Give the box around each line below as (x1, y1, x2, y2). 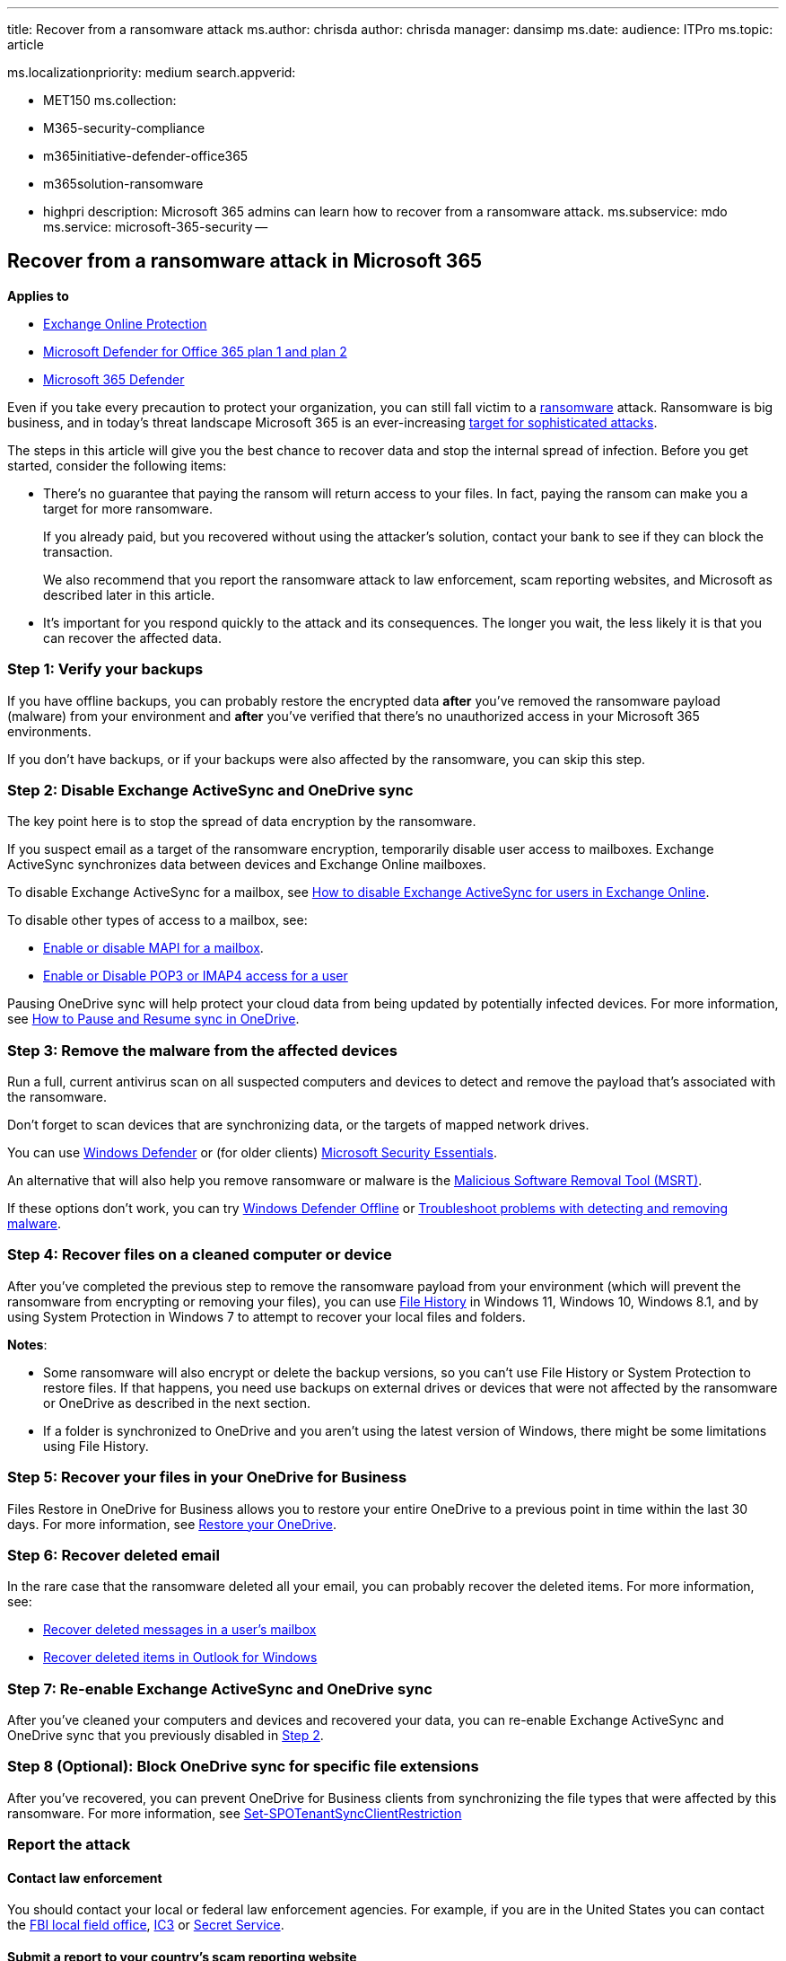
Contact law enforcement (7, 1869, 162, 1886)
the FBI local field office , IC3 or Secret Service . (7, 1917, 284, 1933)
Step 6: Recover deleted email (7, 1545, 220, 1564)
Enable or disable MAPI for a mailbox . (43, 940, 264, 956)
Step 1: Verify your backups (7, 660, 204, 679)
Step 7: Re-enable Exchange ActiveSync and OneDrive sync (7, 1679, 432, 1698)
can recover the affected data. (43, 629, 222, 646)
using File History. (43, 1438, 149, 1454)
